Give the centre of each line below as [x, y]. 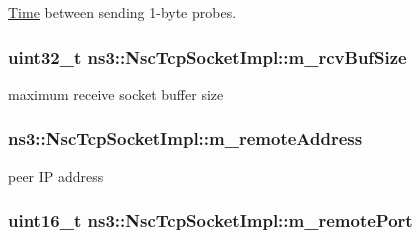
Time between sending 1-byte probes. [122, 12]
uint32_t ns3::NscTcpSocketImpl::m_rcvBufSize [207, 56]
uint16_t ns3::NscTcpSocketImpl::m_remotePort [210, 220]
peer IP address [56, 175]
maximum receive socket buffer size [116, 93]
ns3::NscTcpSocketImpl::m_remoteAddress [185, 138]
